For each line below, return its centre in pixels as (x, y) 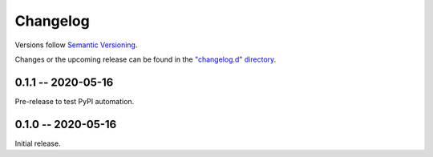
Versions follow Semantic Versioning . (76, 45)
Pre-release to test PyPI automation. (75, 101)
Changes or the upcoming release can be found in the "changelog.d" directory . (146, 59)
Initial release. (38, 143)
